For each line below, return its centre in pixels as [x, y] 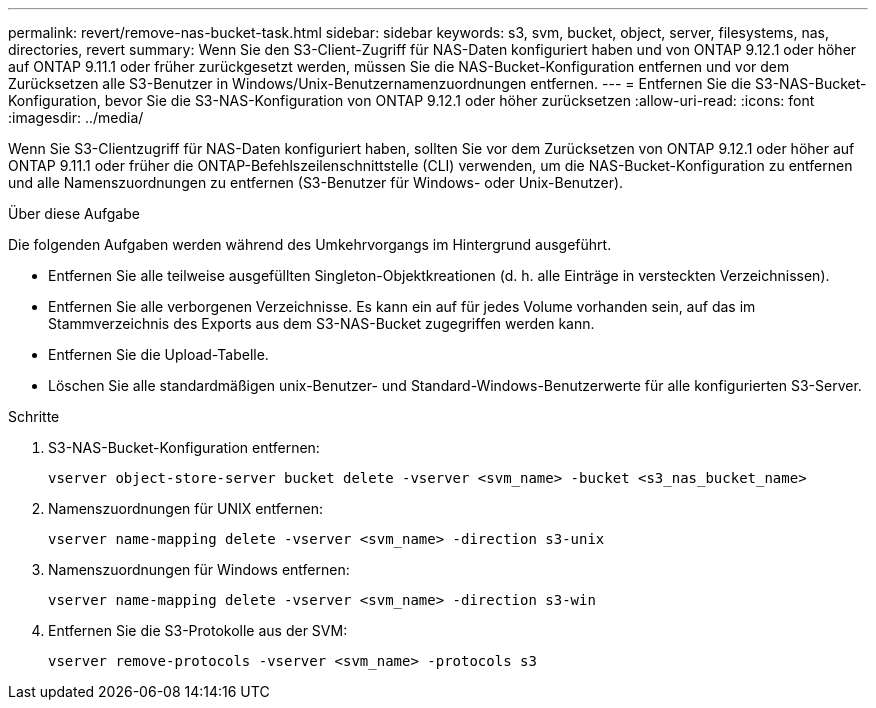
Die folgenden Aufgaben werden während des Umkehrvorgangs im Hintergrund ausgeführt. [310, 244]
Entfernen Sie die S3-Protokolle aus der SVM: [198, 630]
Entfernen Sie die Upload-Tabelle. [158, 354]
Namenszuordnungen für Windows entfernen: [199, 569]
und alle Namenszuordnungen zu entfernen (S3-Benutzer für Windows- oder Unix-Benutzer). [316, 182]
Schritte [34, 416]
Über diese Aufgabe [74, 213]
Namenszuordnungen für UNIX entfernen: [186, 508]
